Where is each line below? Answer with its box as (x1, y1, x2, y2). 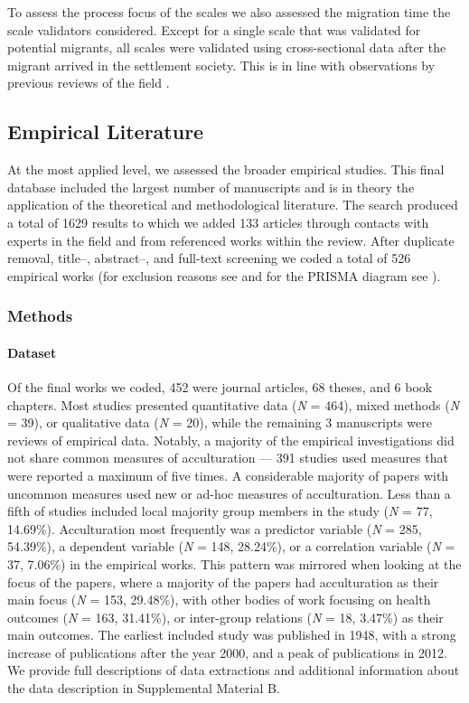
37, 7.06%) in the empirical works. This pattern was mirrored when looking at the (7, 554, 462, 573)
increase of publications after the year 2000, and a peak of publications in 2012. (7, 642, 447, 661)
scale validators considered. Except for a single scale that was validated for (7, 20, 421, 39)
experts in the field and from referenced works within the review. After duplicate (7, 230, 455, 249)
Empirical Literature (7, 117, 204, 145)
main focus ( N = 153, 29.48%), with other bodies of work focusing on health (7, 590, 431, 609)
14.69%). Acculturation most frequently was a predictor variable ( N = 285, (7, 519, 422, 538)
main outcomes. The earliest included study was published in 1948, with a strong (7, 625, 456, 644)
